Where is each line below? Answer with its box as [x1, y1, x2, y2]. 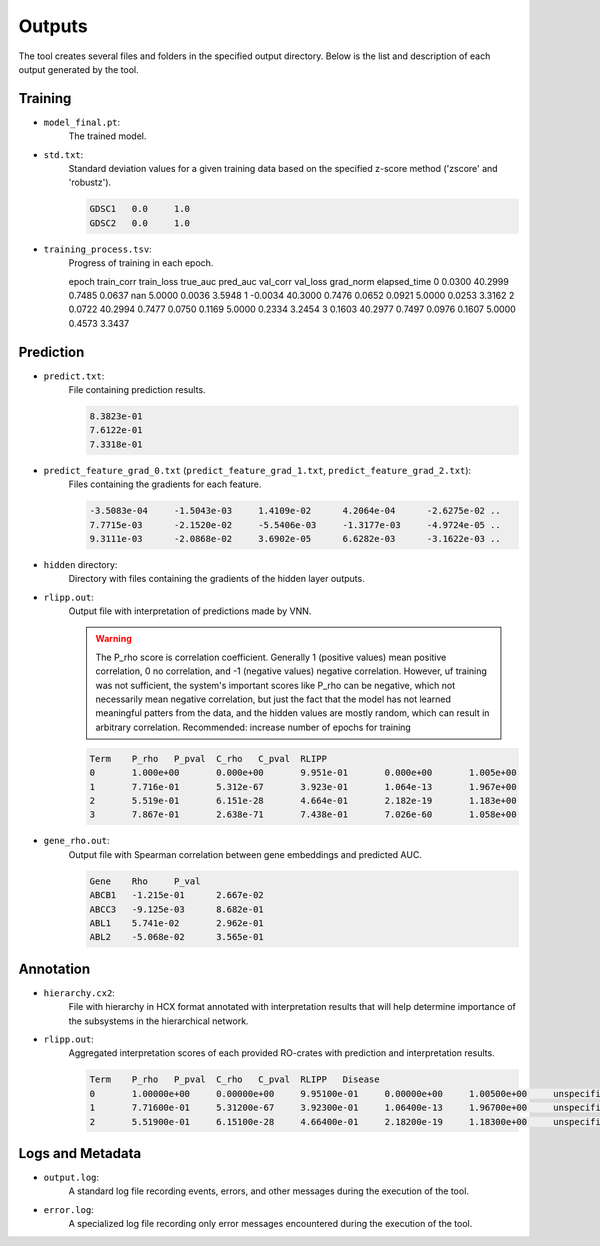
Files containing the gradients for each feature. [68, 478, 262, 490]
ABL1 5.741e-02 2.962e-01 [89, 917, 264, 929]
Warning [95, 633, 132, 645]
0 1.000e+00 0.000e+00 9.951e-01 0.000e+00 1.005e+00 [89, 767, 517, 779]
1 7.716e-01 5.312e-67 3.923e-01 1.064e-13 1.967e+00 [89, 781, 517, 792]
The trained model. [68, 130, 147, 142]
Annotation [18, 960, 91, 977]
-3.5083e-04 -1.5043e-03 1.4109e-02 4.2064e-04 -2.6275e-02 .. [89, 505, 502, 517]
